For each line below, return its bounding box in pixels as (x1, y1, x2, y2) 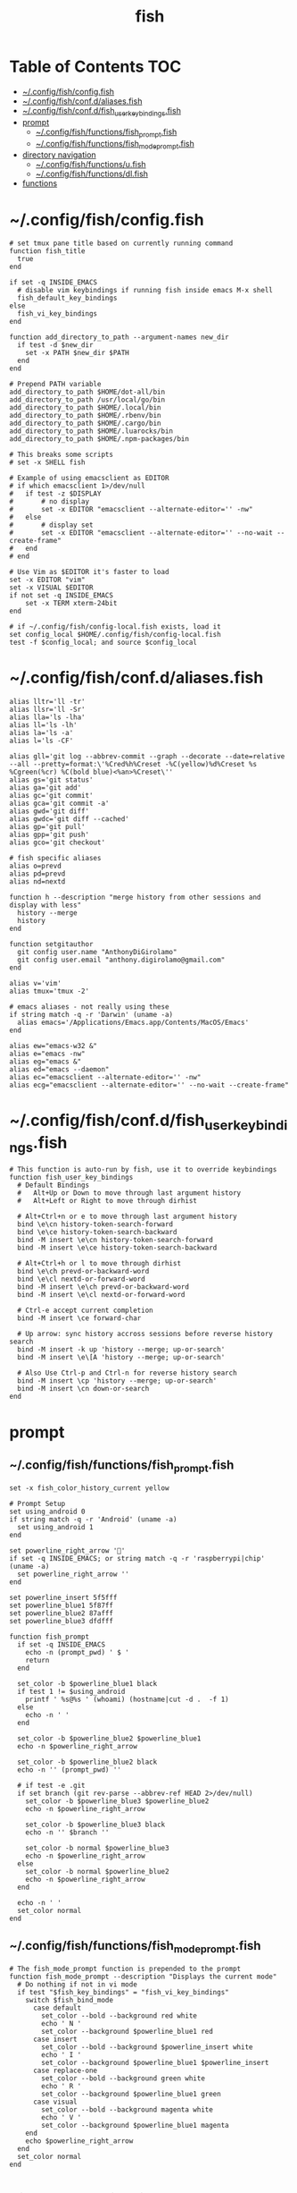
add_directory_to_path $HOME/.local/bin (9, 403, 162, 412)
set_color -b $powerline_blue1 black (17, 1679, 158, 1688)
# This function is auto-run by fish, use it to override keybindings (9, 1165, 277, 1174)
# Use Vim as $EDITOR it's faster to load (9, 568, 169, 577)
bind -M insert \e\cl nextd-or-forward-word (17, 1291, 186, 1300)
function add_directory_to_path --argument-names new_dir (9, 333, 229, 342)
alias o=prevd (9, 861, 62, 871)
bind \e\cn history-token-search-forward (17, 1220, 174, 1229)
